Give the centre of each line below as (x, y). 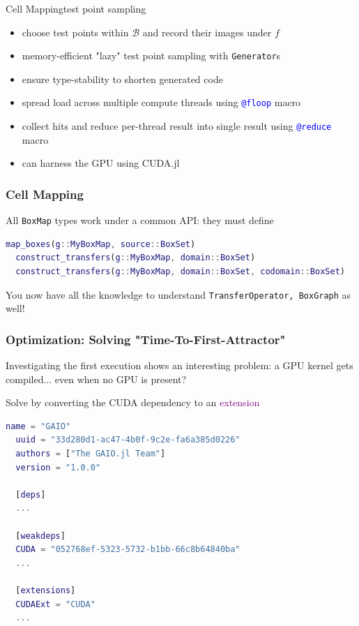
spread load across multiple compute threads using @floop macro (161, 102)
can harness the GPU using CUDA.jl (101, 163)
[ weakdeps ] (40, 536)
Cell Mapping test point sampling (76, 8)
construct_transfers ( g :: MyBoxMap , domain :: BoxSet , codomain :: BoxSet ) (180, 271)
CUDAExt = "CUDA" (55, 604)
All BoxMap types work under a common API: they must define (140, 220)
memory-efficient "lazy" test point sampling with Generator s (151, 55)
